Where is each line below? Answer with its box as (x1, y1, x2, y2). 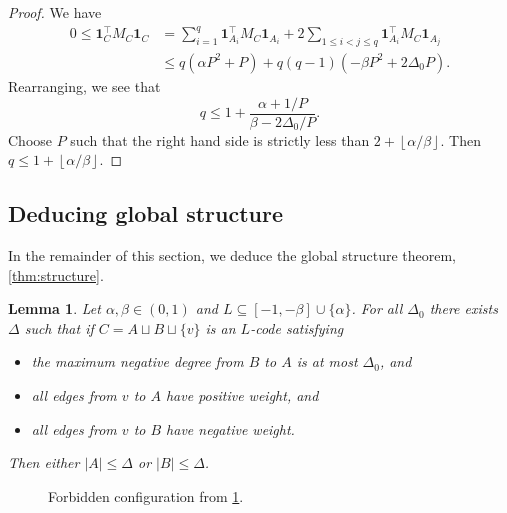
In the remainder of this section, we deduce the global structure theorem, (8, 245, 457, 265)
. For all (351, 298, 403, 319)
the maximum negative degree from (31, 351, 244, 372)
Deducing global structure (8, 198, 283, 229)
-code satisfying (250, 317, 344, 338)
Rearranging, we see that (8, 75, 161, 96)
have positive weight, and (165, 384, 319, 405)
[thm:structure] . (8, 264, 104, 285)
